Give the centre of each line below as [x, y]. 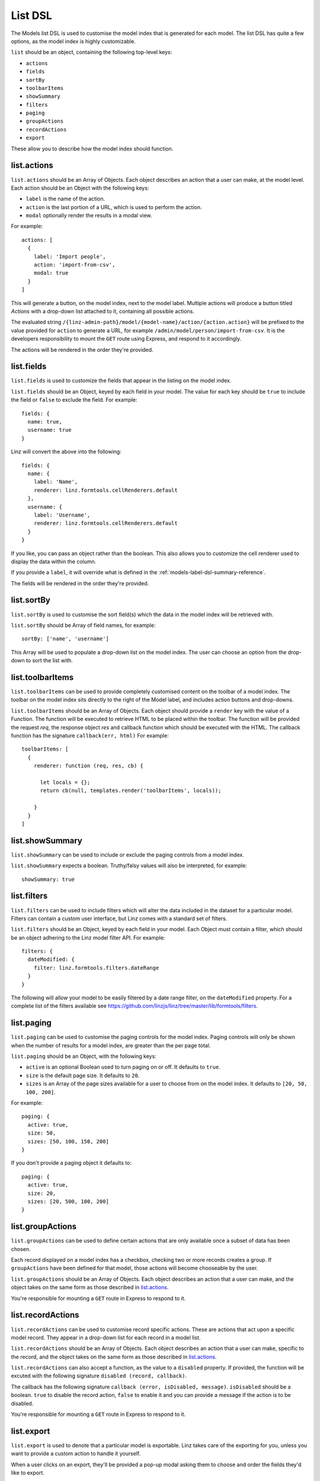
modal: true [51, 273]
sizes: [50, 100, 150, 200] [68, 1141]
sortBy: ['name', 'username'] [65, 639]
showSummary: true [48, 879]
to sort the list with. [49, 661]
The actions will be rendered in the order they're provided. [82, 350]
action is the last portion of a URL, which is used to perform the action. [114, 207]
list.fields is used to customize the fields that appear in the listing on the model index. [121, 381]
